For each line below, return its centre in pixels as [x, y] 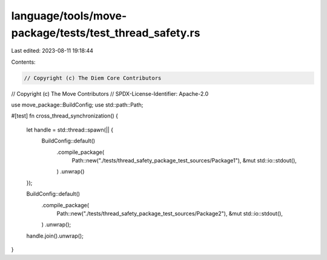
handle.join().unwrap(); [55, 236]
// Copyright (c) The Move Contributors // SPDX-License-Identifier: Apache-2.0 [110, 93]
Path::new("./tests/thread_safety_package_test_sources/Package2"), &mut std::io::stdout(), [170, 213]
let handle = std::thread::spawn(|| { [70, 130]
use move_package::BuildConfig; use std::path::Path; [77, 105]
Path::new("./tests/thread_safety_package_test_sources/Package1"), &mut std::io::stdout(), [184, 161]
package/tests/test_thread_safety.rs [106, 33]
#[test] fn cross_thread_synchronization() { [64, 116]
